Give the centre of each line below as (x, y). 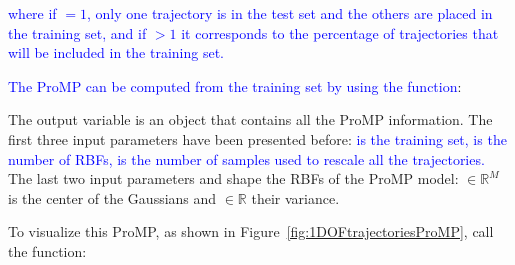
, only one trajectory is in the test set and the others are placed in (289, 13)
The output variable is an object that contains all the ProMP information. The (250, 119)
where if (32, 13)
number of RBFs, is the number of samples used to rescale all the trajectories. (246, 158)
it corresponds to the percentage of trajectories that (340, 32)
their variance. (295, 197)
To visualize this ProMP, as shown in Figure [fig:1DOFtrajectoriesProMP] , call (251, 231)
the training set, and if (77, 32)
